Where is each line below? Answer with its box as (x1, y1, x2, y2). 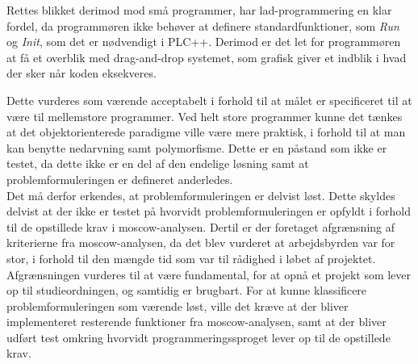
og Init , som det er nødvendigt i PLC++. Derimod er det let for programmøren (6, 33, 401, 50)
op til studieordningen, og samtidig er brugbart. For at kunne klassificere (6, 282, 367, 299)
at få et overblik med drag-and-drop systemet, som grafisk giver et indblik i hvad (6, 48, 407, 65)
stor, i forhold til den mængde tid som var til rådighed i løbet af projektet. (6, 249, 376, 266)
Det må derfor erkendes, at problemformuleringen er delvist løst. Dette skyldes (6, 186, 395, 203)
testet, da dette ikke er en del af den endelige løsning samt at (6, 155, 309, 172)
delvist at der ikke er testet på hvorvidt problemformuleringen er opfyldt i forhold (6, 203, 412, 220)
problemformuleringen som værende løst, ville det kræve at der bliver (6, 297, 349, 314)
